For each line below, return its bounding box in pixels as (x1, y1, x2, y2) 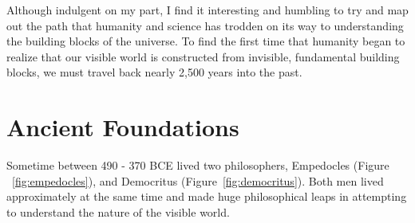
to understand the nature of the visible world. (6, 203, 230, 220)
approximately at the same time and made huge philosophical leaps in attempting (6, 188, 407, 205)
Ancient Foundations (6, 111, 239, 143)
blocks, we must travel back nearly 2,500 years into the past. (6, 64, 302, 80)
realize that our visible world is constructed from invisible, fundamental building (6, 48, 400, 65)
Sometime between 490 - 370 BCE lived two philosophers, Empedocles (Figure (6, 157, 389, 174)
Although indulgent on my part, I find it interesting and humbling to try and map (6, 2, 409, 18)
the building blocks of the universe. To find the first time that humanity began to (6, 33, 405, 49)
